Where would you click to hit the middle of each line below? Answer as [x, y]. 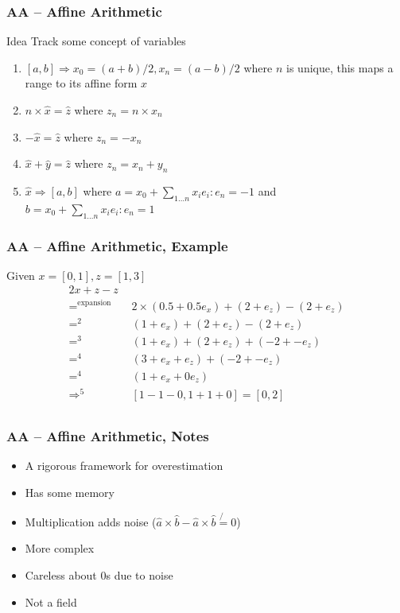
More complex [60, 548]
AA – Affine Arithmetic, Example [117, 245]
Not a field [51, 601]
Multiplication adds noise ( [91, 521]
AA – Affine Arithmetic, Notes [108, 436]
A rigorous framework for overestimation [124, 466]
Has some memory [70, 492]
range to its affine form [81, 83]
